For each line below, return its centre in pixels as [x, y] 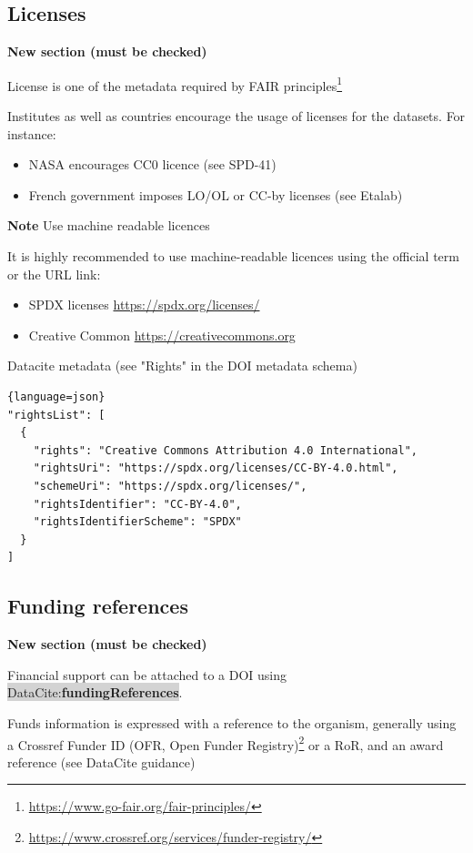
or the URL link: [54, 274]
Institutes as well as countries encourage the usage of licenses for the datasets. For [236, 116]
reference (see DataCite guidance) [101, 762]
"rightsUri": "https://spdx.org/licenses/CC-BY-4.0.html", [216, 468]
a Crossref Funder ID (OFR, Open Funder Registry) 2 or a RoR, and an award [226, 743]
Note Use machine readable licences [109, 225]
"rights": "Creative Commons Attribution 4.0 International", [226, 450]
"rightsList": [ [56, 415]
